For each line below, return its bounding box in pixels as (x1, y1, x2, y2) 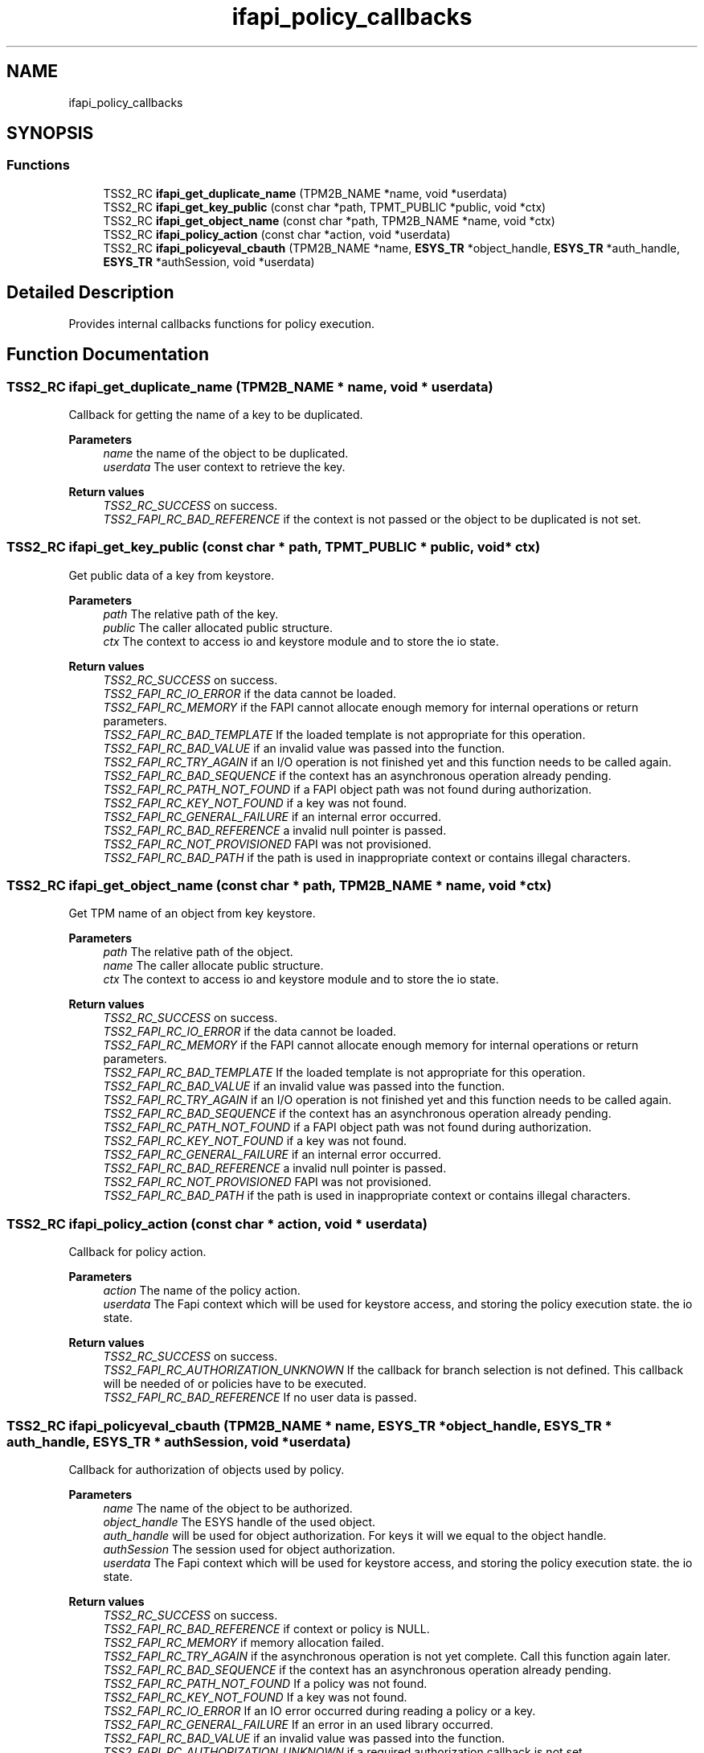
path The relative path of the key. (103, 606, 279, 621)
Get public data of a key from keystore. (68, 568, 275, 582)
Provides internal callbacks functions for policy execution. (68, 316, 375, 330)
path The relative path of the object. (103, 945, 293, 959)
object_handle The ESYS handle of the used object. (103, 1514, 376, 1529)
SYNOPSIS (6, 123, 94, 144)
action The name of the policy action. (103, 1283, 301, 1298)
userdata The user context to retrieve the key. (103, 459, 346, 474)
